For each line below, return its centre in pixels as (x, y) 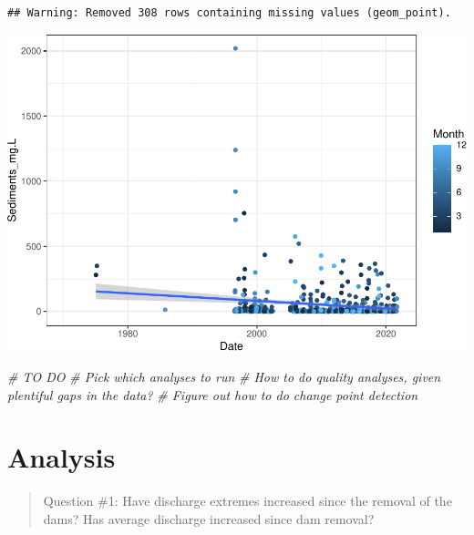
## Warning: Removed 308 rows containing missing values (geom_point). (229, 13)
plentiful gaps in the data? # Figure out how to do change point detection (213, 394)
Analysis (62, 457)
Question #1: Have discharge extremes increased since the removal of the (247, 501)
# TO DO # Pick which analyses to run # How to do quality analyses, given (224, 376)
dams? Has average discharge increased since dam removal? (209, 518)
